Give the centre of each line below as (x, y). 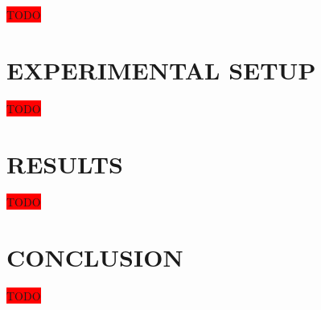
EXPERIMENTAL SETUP (161, 69)
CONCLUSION (95, 257)
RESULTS (65, 163)
